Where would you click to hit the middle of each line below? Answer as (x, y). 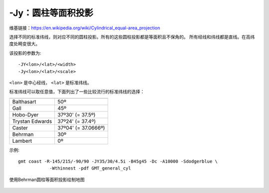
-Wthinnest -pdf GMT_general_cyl (90, 168)
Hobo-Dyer (25, 114)
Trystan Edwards (32, 121)
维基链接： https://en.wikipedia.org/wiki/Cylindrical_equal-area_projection (85, 28)
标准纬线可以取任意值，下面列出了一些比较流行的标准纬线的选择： (77, 92)
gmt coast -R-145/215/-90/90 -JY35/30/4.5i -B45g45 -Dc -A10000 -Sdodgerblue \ (118, 161)
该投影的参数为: (25, 53)
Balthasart (24, 101)
